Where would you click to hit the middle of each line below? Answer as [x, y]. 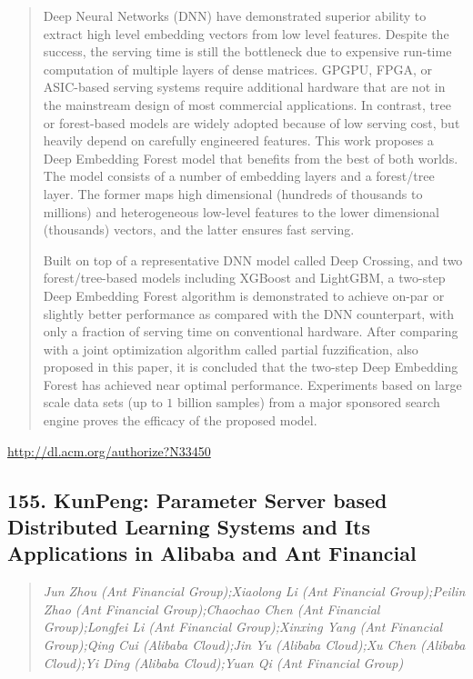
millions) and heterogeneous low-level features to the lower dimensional [241, 211]
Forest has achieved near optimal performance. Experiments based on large [252, 384]
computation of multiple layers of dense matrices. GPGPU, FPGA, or [238, 69]
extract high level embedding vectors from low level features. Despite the [246, 33]
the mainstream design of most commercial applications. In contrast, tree [247, 104]
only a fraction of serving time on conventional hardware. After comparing [251, 331]
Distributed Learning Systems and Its [189, 527]
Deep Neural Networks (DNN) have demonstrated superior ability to [235, 15]
